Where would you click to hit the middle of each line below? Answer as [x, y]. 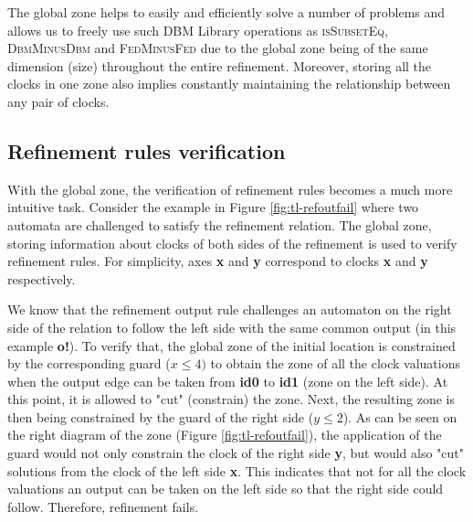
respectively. [42, 278]
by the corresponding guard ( [89, 363]
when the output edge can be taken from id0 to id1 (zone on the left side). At [228, 381]
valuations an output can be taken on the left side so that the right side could [226, 489]
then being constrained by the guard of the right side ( [161, 416]
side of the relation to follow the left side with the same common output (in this [232, 327]
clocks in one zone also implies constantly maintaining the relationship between [229, 84]
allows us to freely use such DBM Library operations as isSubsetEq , [198, 30]
